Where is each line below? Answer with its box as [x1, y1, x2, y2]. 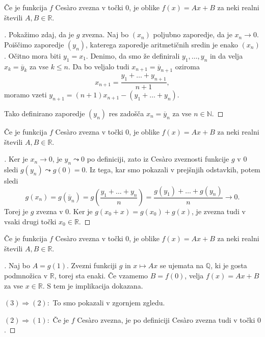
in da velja [209, 50, 243, 61]
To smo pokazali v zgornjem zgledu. [52, 297, 165, 308]
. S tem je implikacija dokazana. [42, 280, 143, 291]
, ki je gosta [210, 260, 247, 271]
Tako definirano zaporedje [4, 108, 85, 118]
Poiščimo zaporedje [4, 39, 64, 49]
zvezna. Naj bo [82, 29, 129, 40]
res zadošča [109, 108, 144, 118]
